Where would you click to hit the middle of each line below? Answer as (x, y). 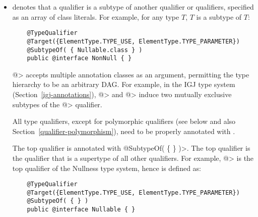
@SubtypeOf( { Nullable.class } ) (85, 50)
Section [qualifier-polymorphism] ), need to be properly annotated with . (124, 131)
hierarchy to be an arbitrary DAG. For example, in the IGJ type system (124, 84)
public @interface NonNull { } (79, 58)
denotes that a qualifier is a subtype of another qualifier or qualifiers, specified (133, 7)
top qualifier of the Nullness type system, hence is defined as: (107, 168)
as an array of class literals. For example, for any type (96, 16)
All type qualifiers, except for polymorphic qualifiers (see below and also (124, 121)
